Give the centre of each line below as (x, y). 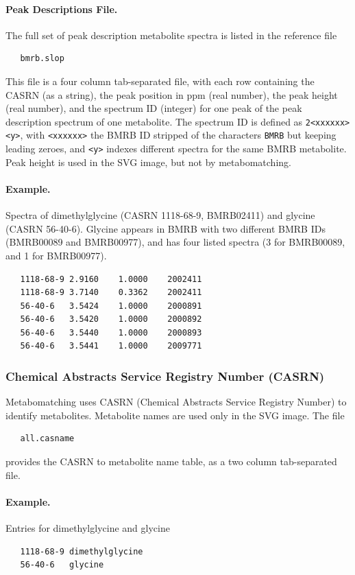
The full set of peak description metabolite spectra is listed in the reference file (171, 35)
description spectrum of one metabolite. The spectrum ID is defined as (154, 121)
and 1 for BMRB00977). (56, 255)
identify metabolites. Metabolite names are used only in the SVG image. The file (175, 415)
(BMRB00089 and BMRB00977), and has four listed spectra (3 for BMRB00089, (175, 242)
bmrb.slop (42, 59)
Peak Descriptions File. (62, 9)
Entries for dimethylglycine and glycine (88, 528)
